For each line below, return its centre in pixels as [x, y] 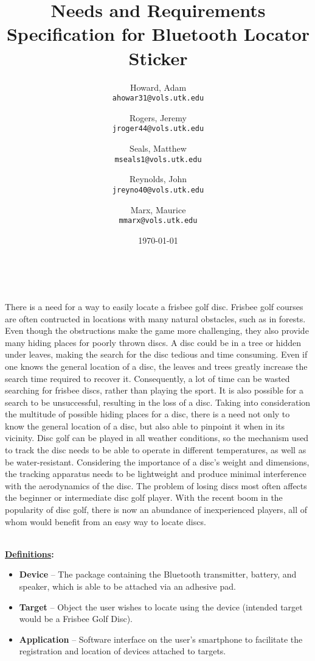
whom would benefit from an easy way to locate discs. [106, 521]
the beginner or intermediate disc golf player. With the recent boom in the [144, 497]
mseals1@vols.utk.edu [158, 159]
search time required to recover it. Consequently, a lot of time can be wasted [147, 378]
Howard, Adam [158, 87]
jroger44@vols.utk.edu [158, 129]
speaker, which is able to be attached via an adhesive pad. [127, 586]
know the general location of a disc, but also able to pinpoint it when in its [145, 426]
